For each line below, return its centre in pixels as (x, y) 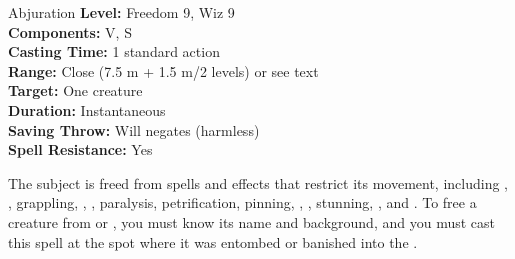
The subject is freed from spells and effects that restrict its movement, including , (258, 182)
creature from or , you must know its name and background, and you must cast (251, 221)
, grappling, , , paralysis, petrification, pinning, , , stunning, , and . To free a (242, 202)
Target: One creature (75, 90)
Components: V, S (70, 31)
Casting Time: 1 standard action (114, 51)
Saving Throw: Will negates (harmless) (134, 129)
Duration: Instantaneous (87, 109)
